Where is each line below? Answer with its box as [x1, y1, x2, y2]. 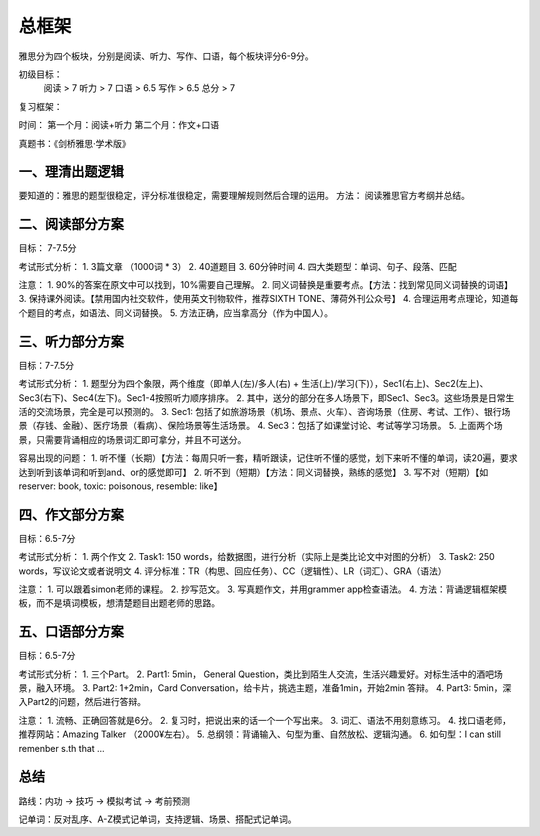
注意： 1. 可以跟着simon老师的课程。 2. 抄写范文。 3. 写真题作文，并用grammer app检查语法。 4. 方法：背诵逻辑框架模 [18, 583, 508, 595]
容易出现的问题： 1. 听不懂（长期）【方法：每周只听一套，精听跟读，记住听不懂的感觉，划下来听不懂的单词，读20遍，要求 [18, 452, 518, 464]
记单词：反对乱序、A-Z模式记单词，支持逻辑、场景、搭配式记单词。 [18, 813, 297, 825]
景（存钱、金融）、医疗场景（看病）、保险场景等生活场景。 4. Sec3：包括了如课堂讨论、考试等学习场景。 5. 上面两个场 [18, 420, 504, 432]
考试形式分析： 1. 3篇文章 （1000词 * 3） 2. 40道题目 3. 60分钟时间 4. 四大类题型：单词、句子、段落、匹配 [18, 260, 457, 272]
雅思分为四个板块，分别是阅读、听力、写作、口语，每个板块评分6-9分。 [18, 50, 314, 62]
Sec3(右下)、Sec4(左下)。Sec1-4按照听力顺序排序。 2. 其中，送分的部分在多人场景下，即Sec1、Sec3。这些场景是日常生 [18, 391, 515, 404]
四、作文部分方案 [18, 506, 124, 523]
